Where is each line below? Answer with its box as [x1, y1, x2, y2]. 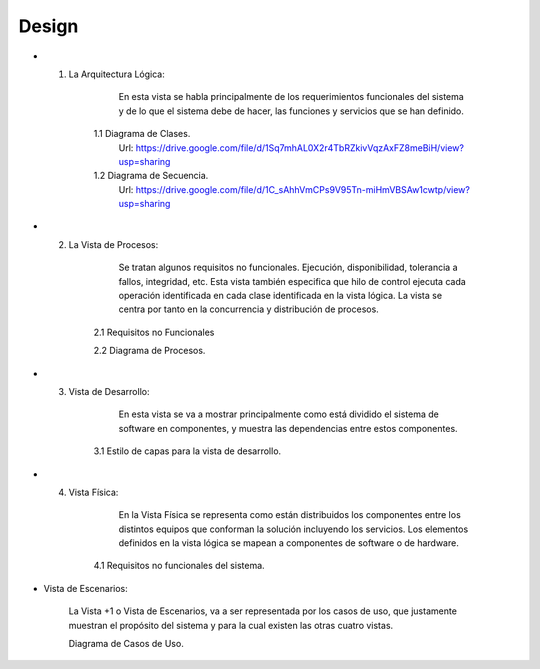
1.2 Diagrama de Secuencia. [93, 170, 209, 182]
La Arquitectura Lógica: [68, 68, 165, 80]
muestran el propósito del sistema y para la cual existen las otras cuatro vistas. [68, 619, 394, 631]
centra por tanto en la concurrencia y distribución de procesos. [118, 303, 379, 315]
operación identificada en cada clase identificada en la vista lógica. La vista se [118, 290, 443, 302]
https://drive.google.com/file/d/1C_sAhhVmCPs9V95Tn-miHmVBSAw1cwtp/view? [135, 183, 470, 195]
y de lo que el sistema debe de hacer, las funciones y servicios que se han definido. [118, 105, 465, 117]
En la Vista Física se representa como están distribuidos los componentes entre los [118, 509, 462, 521]
